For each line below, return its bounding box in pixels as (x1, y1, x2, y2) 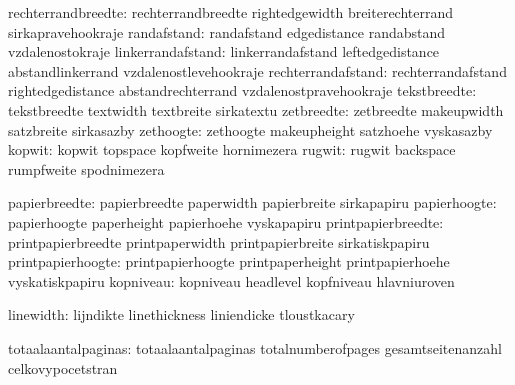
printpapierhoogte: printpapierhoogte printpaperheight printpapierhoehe (8, 251, 450, 272)
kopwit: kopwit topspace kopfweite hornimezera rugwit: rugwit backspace (8, 139, 456, 160)
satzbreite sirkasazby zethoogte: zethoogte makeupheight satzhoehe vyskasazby (8, 119, 493, 140)
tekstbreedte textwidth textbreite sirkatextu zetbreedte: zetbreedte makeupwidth (8, 99, 504, 120)
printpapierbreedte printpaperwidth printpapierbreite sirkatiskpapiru (8, 231, 430, 252)
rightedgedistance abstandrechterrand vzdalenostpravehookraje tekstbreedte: (8, 80, 477, 101)
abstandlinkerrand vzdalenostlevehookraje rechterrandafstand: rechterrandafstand (8, 60, 507, 81)
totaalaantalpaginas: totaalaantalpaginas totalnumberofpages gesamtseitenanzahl (8, 337, 502, 358)
